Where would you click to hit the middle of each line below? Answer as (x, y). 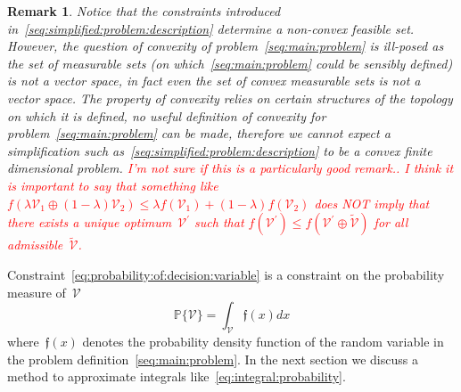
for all (391, 222)
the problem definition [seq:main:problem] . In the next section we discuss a (213, 359)
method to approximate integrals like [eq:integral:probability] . (177, 376)
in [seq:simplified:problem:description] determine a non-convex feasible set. (211, 28)
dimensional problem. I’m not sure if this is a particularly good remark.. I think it (230, 168)
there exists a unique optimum (90, 222)
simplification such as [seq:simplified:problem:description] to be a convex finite (220, 150)
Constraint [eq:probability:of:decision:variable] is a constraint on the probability (226, 274)
